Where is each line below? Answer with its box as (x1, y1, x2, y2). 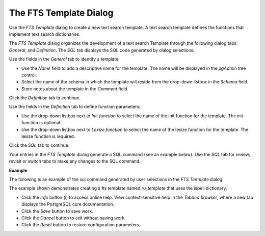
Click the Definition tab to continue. (9, 95, 80, 101)
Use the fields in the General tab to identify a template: (9, 56, 120, 62)
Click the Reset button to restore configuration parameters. (21, 222, 141, 228)
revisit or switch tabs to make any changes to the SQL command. (9, 158, 141, 164)
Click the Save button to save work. (21, 208, 93, 214)
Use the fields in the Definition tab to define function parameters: (9, 104, 141, 110)
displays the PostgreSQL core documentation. (21, 201, 115, 207)
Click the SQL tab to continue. (9, 142, 70, 148)
